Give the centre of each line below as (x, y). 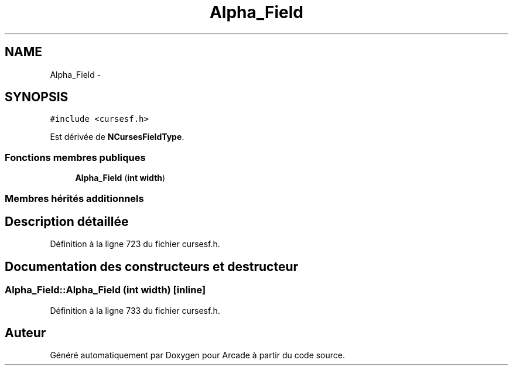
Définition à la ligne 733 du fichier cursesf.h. (135, 310)
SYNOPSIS (37, 97)
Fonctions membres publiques (75, 157)
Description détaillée (67, 221)
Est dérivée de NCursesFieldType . (117, 137)
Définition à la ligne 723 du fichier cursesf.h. (135, 244)
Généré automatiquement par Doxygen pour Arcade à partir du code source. (198, 355)
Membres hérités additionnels (74, 198)
